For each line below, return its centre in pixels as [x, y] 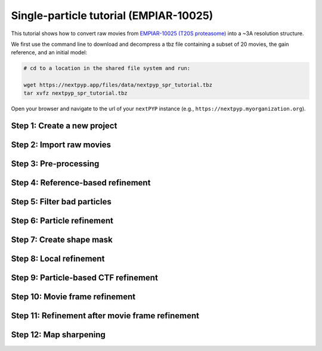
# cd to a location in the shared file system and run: [107, 68]
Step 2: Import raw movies [61, 145]
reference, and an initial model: [49, 52]
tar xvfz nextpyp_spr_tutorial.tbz [75, 93]
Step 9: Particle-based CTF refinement [84, 278]
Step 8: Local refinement [58, 259]
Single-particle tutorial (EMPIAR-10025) [112, 15]
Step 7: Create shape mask [62, 240]
